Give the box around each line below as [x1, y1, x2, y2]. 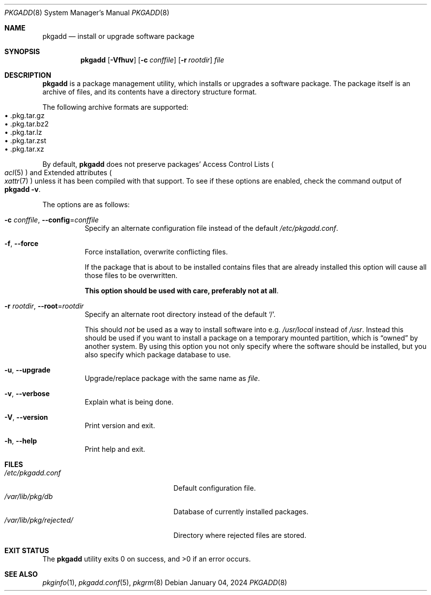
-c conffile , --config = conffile [4, 216, 99, 224]
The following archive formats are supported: [42, 103, 189, 111]
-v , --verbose [4, 389, 50, 398]
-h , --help [4, 437, 37, 445]
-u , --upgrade [4, 366, 51, 374]
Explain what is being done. [85, 398, 174, 406]
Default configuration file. [173, 484, 256, 492]
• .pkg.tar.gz [4, 111, 45, 120]
